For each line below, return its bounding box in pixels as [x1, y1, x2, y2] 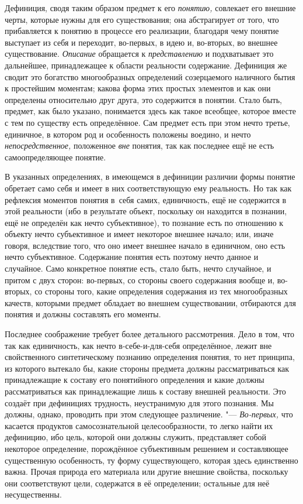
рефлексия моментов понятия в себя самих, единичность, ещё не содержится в [5, 193, 287, 205]
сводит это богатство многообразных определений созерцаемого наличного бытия [5, 70, 295, 83]
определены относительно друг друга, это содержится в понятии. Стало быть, [5, 93, 282, 105]
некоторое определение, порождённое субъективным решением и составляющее [5, 442, 288, 454]
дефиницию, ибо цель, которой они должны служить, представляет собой [5, 431, 267, 443]
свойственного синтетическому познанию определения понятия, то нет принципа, [5, 351, 295, 363]
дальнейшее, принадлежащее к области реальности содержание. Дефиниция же [5, 59, 287, 71]
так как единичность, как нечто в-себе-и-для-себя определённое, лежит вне [5, 339, 272, 351]
